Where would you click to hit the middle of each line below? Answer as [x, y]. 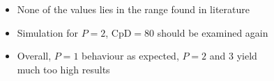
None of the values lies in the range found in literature [133, 9]
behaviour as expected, [130, 56]
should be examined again [213, 32]
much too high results [63, 69]
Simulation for [47, 32]
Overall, [34, 56]
